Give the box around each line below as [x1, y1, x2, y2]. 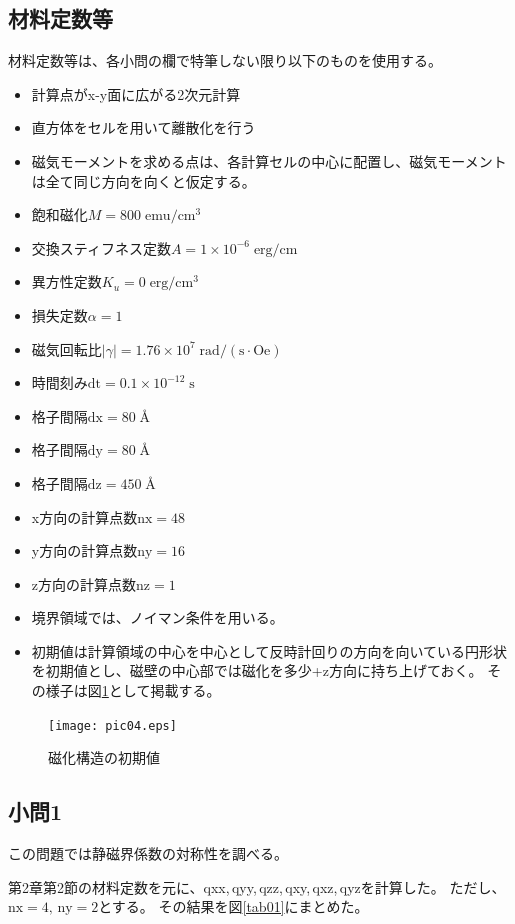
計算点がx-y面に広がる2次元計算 [31, 83, 241, 104]
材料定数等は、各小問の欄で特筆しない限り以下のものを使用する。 [8, 50, 442, 71]
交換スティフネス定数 [31, 237, 171, 258]
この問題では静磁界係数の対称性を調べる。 [8, 843, 288, 864]
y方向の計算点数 [31, 540, 138, 561]
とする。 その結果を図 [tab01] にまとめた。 [98, 896, 369, 917]
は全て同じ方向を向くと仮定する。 [31, 170, 256, 191]
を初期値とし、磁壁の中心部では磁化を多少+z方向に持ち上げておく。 [31, 660, 483, 681]
